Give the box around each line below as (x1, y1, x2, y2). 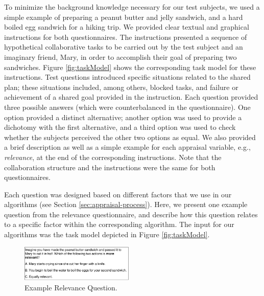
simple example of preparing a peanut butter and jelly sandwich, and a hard (4, 11, 243, 22)
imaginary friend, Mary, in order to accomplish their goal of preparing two (4, 51, 237, 62)
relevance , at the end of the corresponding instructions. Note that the (4, 151, 222, 162)
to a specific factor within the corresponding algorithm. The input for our (4, 219, 234, 230)
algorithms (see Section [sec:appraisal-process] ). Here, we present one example (4, 199, 248, 210)
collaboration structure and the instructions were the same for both (4, 162, 215, 172)
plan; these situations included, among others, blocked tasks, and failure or (4, 81, 238, 92)
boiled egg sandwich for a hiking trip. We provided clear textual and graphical (4, 21, 249, 32)
